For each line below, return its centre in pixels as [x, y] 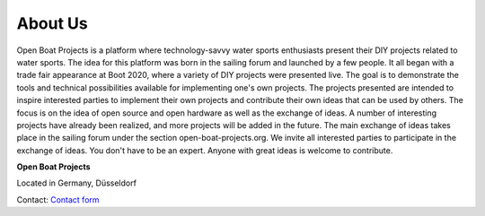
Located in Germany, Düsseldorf [76, 183]
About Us [53, 23]
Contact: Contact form [58, 199]
